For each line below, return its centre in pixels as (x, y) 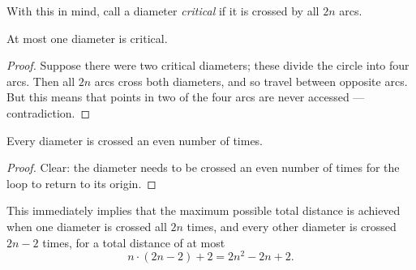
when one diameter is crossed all (87, 226)
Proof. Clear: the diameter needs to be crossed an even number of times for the (203, 167)
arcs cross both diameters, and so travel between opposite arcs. (251, 81)
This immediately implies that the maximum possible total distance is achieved (204, 210)
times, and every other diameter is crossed (292, 226)
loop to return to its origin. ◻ (81, 183)
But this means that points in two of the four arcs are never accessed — (186, 97)
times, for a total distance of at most (134, 242)
